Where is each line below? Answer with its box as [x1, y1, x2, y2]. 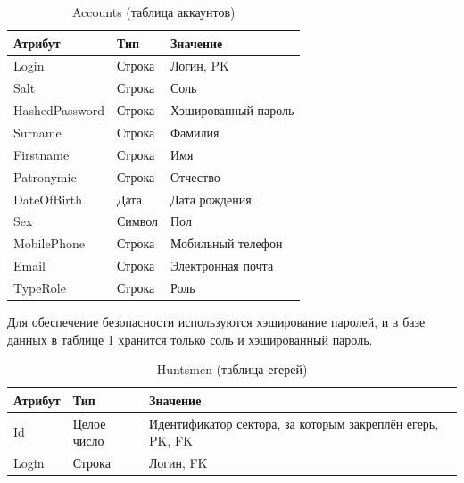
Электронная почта [170, 256, 274, 275]
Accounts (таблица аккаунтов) [71, 3, 236, 21]
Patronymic [13, 167, 77, 186]
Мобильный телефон [170, 234, 283, 253]
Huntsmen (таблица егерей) [156, 360, 308, 379]
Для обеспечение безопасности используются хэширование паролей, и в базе [7, 312, 426, 330]
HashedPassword [13, 101, 104, 120]
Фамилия [170, 122, 220, 141]
